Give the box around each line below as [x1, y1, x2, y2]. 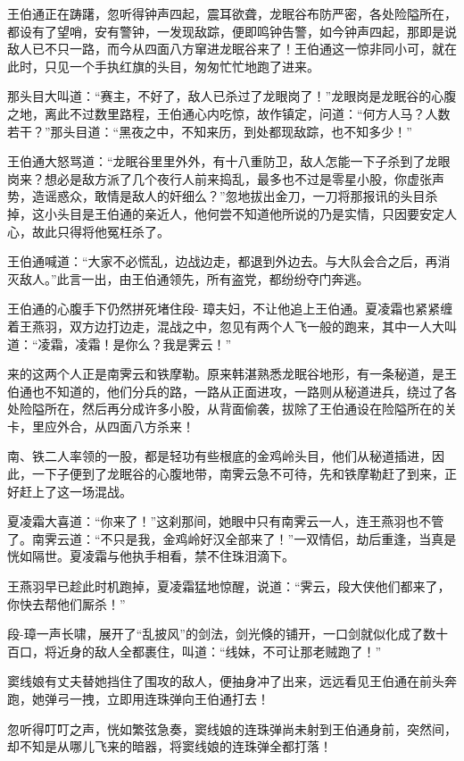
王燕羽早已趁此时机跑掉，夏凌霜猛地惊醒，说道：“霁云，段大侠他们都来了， [7, 577, 451, 596]
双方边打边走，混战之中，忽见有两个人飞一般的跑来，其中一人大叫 [69, 316, 457, 335]
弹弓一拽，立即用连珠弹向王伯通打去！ [44, 690, 269, 707]
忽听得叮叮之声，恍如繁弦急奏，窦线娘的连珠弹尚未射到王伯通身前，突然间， [7, 719, 457, 738]
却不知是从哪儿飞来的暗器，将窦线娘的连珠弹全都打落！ [7, 737, 332, 756]
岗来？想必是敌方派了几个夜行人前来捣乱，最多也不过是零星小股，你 [7, 169, 407, 188]
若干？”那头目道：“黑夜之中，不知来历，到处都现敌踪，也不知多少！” [7, 121, 412, 140]
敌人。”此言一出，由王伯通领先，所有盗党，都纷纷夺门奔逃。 [19, 269, 369, 288]
